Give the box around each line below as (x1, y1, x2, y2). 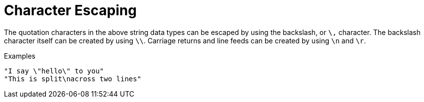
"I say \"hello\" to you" (4, 67, 104, 75)
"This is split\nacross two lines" (4, 74, 142, 83)
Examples (4, 51, 36, 60)
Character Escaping (4, 2, 137, 19)
